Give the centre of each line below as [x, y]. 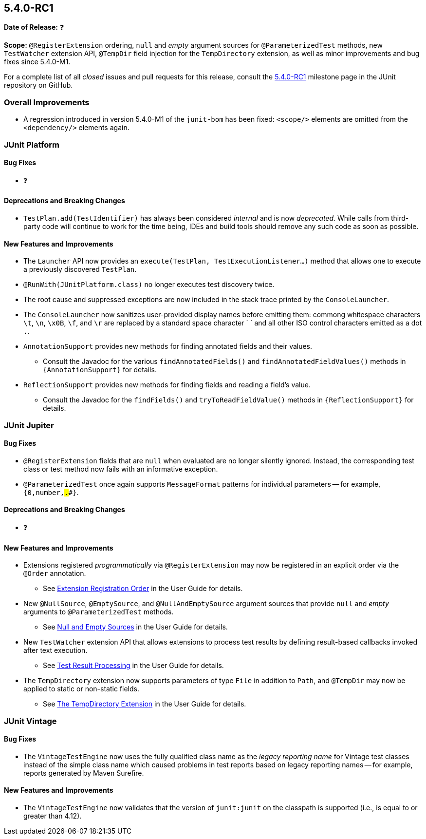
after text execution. [56, 650]
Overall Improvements [47, 102]
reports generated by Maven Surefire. [84, 773]
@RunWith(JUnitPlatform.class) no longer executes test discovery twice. [149, 285]
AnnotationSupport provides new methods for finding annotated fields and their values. [168, 346]
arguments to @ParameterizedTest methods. [99, 612]
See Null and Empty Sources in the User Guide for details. [135, 627]
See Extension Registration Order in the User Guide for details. [143, 589]
